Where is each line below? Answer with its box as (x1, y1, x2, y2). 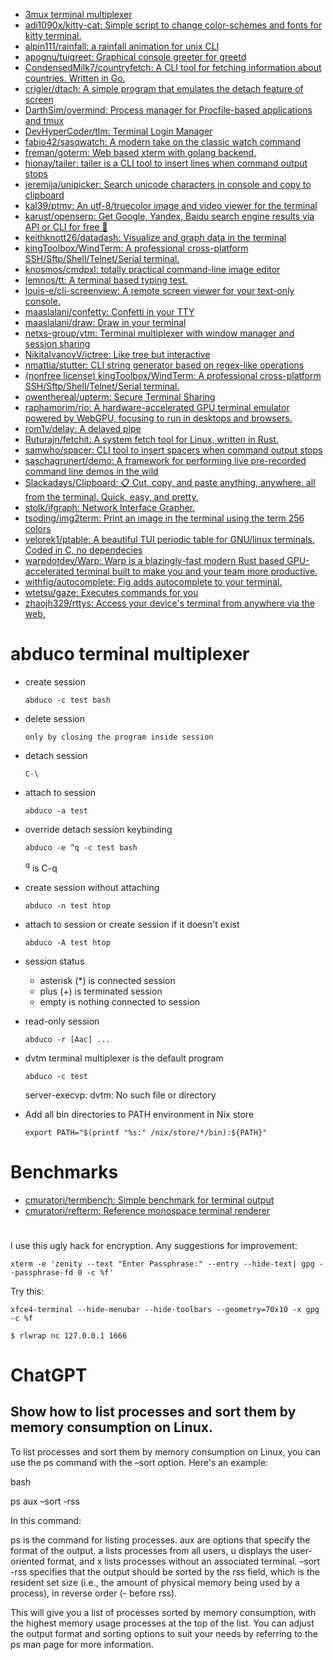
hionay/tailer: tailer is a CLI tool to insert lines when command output (24, 157, 308, 169)
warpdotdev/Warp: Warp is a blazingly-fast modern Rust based (24, 555, 285, 566)
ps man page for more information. (10, 1638, 154, 1650)
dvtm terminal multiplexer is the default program (24, 1052, 224, 1064)
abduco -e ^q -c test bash (24, 842, 138, 853)
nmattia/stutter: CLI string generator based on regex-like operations (24, 359, 305, 371)
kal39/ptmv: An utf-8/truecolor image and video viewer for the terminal (24, 200, 318, 211)
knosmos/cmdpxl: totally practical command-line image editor (24, 264, 281, 275)
